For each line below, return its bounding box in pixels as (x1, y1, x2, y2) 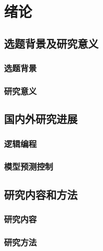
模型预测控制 (4, 160, 53, 173)
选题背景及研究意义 (4, 35, 98, 51)
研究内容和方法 (4, 186, 77, 202)
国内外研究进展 (4, 111, 77, 127)
